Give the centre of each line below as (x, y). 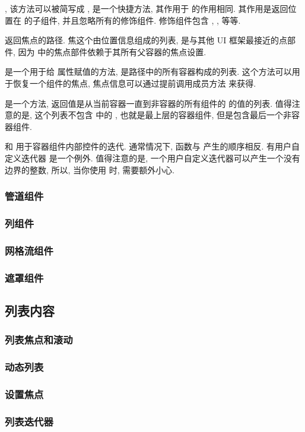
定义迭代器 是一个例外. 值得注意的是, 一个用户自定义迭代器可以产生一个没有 (152, 158)
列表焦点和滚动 (39, 340)
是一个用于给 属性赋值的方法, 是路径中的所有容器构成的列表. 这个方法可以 (148, 72)
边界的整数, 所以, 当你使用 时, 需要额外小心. (90, 169)
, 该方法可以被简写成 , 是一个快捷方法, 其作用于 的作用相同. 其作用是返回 (147, 8)
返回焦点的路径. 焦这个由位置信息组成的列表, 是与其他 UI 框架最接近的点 (146, 40)
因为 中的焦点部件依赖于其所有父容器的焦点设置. (112, 51)
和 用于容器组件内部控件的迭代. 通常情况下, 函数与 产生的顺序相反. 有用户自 (152, 146)
